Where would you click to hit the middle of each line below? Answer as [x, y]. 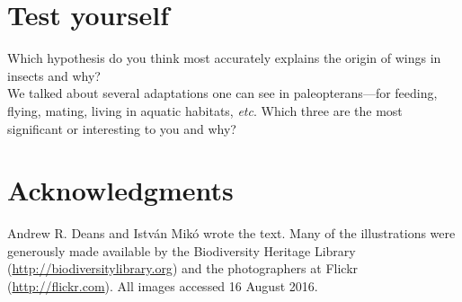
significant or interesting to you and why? [122, 128]
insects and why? [54, 75]
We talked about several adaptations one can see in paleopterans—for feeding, [222, 93]
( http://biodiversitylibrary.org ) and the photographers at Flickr [183, 268]
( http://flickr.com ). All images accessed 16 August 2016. [163, 286]
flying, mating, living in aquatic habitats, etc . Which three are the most [205, 110]
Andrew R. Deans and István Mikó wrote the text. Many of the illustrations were [231, 233]
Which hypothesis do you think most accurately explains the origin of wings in [224, 58]
